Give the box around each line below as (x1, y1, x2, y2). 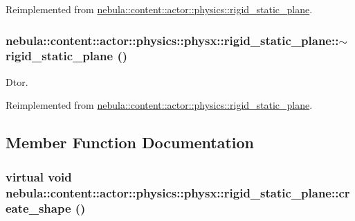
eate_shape (6, 200, 71, 217)
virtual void (6, 168, 72, 185)
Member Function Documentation (6, 132, 255, 153)
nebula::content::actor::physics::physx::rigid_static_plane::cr (6, 184, 350, 201)
